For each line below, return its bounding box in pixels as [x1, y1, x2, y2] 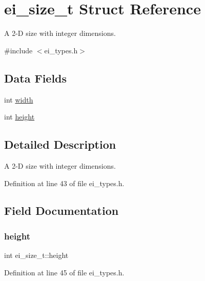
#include [4, 45, 33, 55]
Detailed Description [4, 136, 116, 152]
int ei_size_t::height [4, 250, 69, 260]
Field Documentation [4, 203, 119, 218]
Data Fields [4, 70, 67, 86]
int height [4, 111, 35, 122]
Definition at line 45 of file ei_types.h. [4, 267, 125, 277]
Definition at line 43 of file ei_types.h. [4, 177, 125, 188]
